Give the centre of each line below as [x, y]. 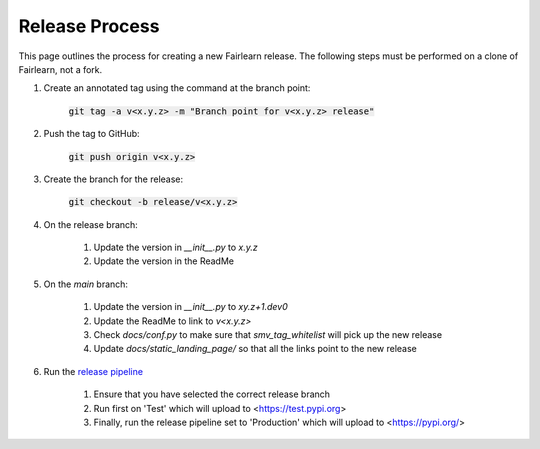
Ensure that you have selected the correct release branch [211, 394]
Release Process [89, 26]
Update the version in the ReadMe [164, 261]
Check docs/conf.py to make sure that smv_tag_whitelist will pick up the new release [268, 335]
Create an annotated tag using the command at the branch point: [177, 88]
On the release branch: [91, 224]
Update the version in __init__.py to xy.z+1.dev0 [191, 307]
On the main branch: [86, 284]
